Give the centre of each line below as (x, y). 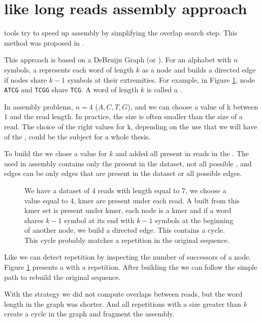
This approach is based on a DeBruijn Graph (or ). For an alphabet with (118, 60)
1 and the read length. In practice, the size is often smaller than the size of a (123, 116)
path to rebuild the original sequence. (62, 277)
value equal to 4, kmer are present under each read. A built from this (132, 200)
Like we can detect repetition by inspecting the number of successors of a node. (128, 257)
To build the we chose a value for (56, 153)
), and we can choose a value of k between (193, 106)
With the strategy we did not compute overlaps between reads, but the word (123, 294)
